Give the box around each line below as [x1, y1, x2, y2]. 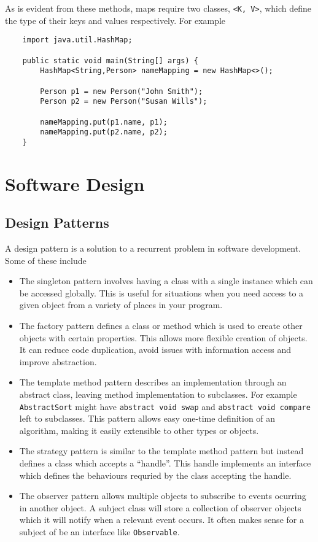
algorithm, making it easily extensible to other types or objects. [19, 424, 259, 436]
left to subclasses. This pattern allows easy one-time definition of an [19, 412, 276, 425]
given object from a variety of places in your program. [19, 298, 223, 311]
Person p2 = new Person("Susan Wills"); [40, 97, 207, 106]
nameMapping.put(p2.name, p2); [40, 128, 168, 137]
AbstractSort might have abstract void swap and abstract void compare [19, 400, 311, 412]
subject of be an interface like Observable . [19, 525, 180, 538]
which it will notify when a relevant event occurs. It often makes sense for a [19, 513, 304, 526]
